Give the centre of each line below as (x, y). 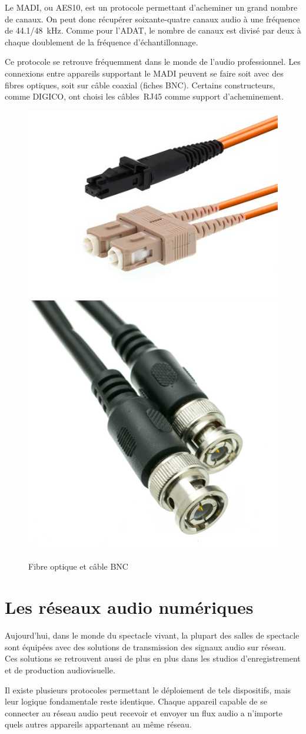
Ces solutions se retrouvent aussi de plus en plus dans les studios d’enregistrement (153, 658)
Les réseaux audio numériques (129, 607)
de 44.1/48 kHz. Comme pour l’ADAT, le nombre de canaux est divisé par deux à (153, 30)
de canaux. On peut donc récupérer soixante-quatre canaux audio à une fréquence (152, 19)
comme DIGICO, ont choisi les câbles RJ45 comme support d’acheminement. (144, 96)
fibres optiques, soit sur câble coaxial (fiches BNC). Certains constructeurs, (140, 85)
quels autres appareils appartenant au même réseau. (98, 724)
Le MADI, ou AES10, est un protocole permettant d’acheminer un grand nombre (151, 7)
